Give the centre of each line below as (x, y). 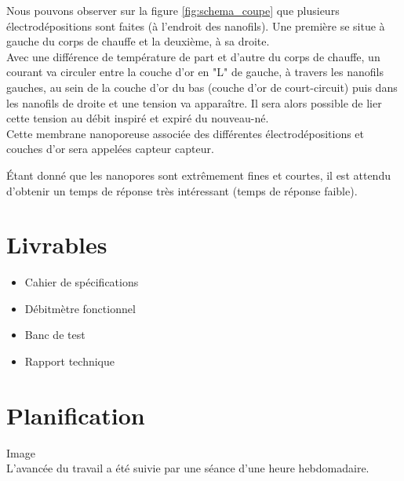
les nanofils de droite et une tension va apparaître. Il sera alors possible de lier (194, 102)
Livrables (57, 244)
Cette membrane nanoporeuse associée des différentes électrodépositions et (186, 133)
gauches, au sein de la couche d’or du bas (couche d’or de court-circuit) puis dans (202, 87)
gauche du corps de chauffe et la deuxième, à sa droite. (138, 41)
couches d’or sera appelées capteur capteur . (110, 149)
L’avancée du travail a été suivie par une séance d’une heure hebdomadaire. (188, 468)
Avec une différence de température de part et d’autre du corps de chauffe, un (193, 56)
